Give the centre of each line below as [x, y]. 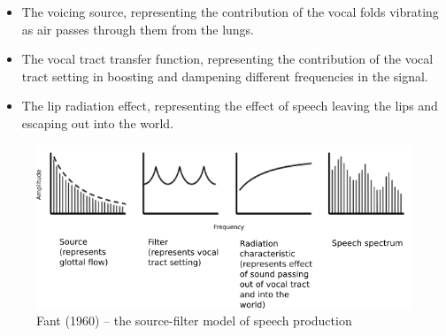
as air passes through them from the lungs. [138, 29]
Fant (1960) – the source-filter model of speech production [194, 321]
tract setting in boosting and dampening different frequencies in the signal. [225, 76]
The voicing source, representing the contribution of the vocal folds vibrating [230, 11]
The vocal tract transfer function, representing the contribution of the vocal [227, 59]
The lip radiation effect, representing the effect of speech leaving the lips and [230, 106]
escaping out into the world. [98, 122]
